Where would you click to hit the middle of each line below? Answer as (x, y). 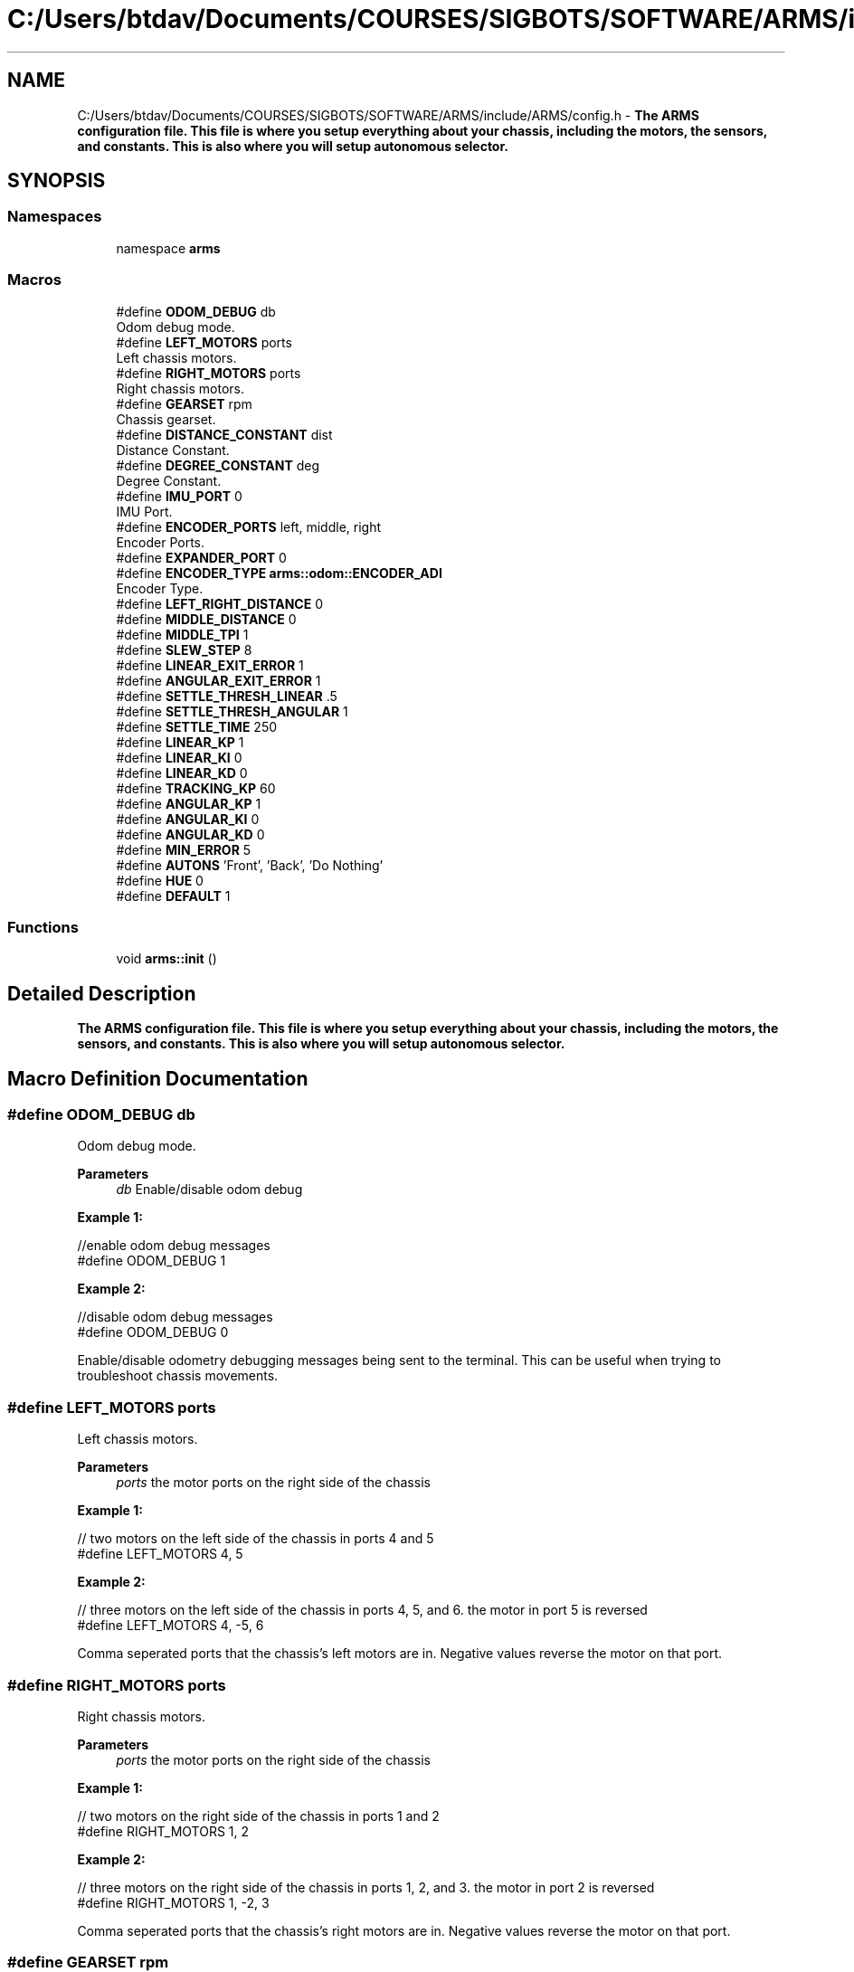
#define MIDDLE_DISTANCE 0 (206, 619)
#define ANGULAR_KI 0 (188, 819)
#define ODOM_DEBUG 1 (152, 1261)
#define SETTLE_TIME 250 (197, 726)
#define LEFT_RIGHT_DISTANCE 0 (220, 603)
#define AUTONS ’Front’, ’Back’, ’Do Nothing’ (250, 865)
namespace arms (168, 248)
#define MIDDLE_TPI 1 (182, 634)
